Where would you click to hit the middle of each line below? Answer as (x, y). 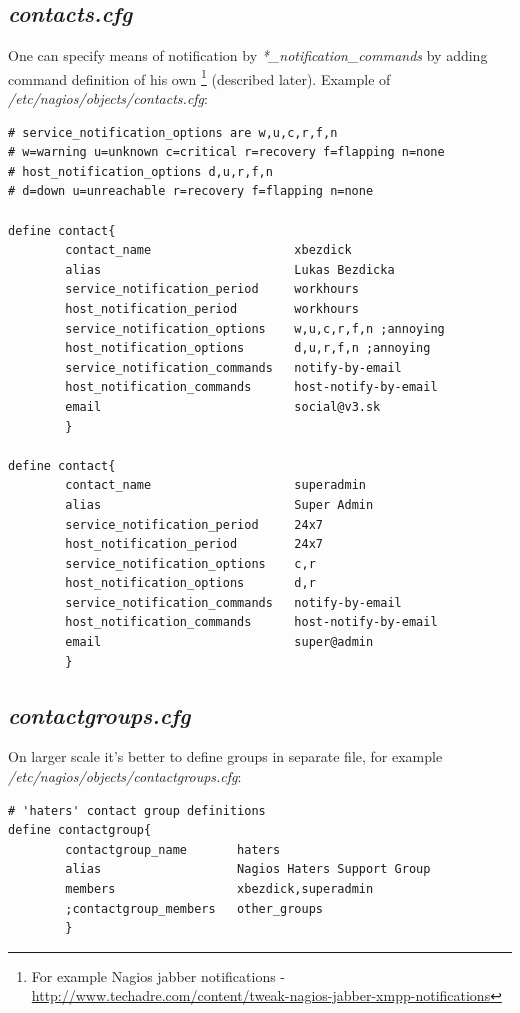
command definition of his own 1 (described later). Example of (199, 77)
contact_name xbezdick (208, 250)
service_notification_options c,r (190, 563)
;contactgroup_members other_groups (194, 908)
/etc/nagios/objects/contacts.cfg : (108, 98)
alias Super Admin (219, 504)
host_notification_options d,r (190, 583)
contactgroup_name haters (173, 849)
